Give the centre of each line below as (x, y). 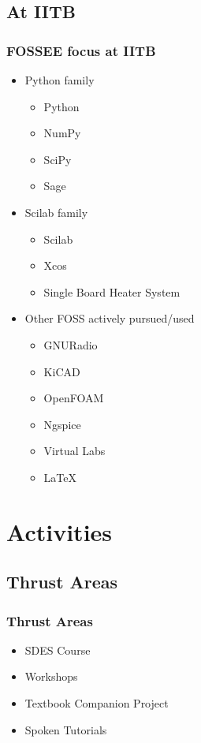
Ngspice (62, 424)
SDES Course (58, 650)
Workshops (51, 676)
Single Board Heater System (112, 291)
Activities (60, 531)
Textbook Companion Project (97, 703)
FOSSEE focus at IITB (81, 50)
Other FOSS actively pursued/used (110, 318)
